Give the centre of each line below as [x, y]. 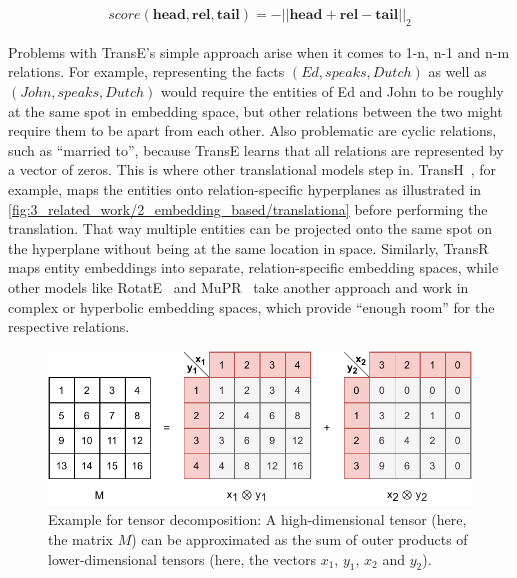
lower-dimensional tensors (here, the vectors [182, 558]
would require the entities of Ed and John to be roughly [332, 91]
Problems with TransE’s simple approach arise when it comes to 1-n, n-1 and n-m [259, 51]
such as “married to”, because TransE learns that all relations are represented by [256, 149]
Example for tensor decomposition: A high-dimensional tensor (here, [257, 519]
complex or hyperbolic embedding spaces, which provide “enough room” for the [251, 306]
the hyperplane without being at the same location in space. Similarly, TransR [248, 247]
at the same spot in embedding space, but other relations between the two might [255, 110]
